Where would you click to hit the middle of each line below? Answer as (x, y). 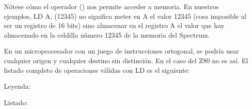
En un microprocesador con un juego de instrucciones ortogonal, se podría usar (121, 51)
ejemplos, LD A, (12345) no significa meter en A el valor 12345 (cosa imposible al (125, 16)
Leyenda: (17, 86)
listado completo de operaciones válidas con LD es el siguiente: (97, 70)
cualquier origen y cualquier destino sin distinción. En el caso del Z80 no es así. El (126, 60)
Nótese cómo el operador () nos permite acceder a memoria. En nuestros (111, 6)
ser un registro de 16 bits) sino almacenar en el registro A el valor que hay (114, 25)
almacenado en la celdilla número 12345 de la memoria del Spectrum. (107, 34)
